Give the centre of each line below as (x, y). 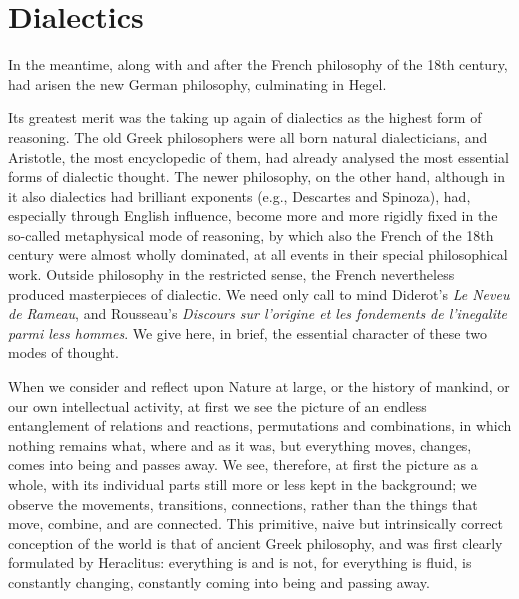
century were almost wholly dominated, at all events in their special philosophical (258, 254)
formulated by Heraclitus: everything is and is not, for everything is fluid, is (240, 562)
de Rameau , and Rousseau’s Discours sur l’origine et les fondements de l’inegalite (258, 313)
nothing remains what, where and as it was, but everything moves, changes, (240, 444)
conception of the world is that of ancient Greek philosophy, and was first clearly (255, 542)
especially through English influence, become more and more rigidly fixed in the (253, 215)
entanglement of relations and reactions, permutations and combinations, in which (260, 425)
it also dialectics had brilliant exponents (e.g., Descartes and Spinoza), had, (239, 195)
